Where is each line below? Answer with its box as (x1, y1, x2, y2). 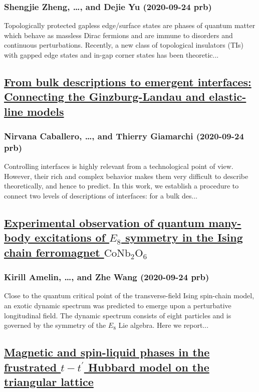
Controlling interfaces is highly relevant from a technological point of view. (4, 161, 233, 171)
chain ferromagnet (4, 244, 100, 260)
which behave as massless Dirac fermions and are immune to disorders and (4, 30, 233, 40)
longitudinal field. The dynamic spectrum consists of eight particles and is (4, 310, 231, 320)
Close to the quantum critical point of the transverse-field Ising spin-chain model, (4, 290, 254, 301)
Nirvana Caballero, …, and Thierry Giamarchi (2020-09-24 (4, 130, 244, 142)
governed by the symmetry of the (4, 320, 106, 330)
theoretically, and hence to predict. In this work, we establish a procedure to (4, 180, 239, 191)
